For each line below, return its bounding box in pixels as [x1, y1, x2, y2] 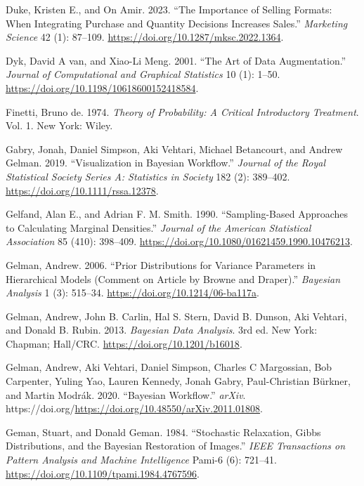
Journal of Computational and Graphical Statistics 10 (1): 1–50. [6, 67, 280, 81]
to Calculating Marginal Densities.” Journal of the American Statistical [6, 220, 311, 235]
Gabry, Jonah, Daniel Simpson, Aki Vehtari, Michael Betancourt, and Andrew [6, 141, 343, 156]
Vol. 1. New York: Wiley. [6, 118, 113, 133]
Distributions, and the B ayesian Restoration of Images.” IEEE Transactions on [6, 438, 346, 453]
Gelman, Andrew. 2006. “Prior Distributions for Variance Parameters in [6, 257, 316, 272]
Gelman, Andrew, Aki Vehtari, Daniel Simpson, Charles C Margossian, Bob [6, 360, 332, 374]
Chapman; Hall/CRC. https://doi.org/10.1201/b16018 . [6, 336, 242, 350]
